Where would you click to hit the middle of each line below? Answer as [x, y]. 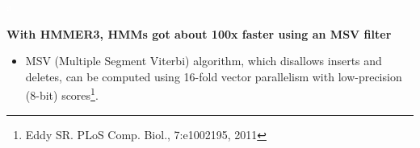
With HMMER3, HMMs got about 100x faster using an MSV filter [199, 33]
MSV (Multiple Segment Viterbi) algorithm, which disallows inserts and [204, 61]
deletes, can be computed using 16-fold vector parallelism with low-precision [214, 76]
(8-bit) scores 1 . [62, 94]
